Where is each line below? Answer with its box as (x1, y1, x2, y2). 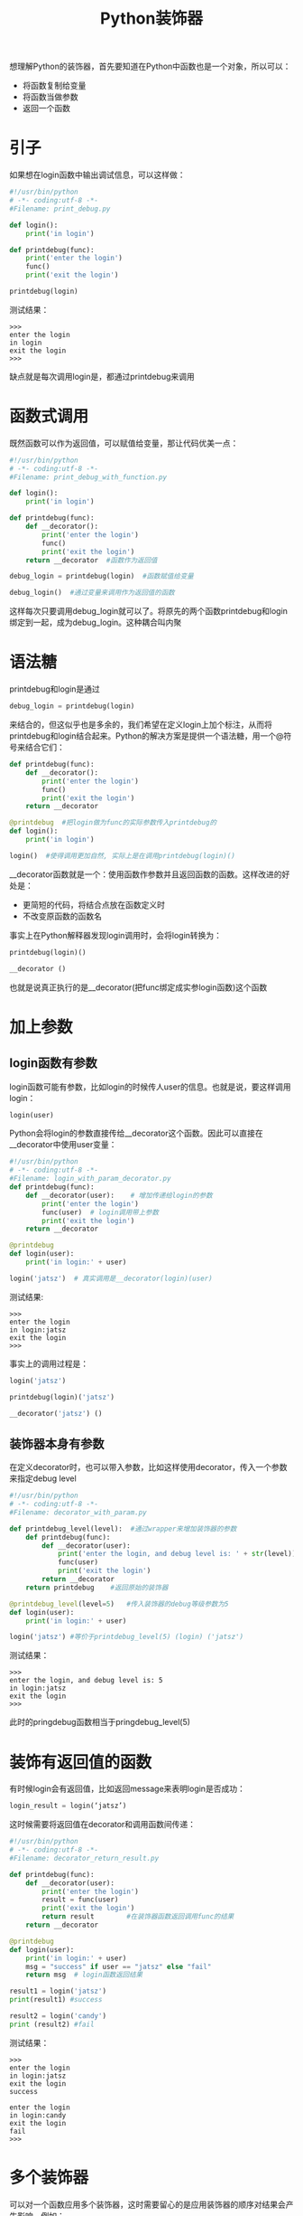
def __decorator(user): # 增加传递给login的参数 (25, 1191, 214, 1200)
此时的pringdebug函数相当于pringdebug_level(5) (9, 1717, 191, 1728)
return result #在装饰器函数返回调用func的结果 (41, 1912, 234, 1921)
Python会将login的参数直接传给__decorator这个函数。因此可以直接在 (9, 1127, 263, 1139)
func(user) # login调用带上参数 (41, 1208, 160, 1217)
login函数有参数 (9, 1055, 97, 1071)
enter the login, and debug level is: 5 (9, 1676, 164, 1685)
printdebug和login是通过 (9, 684, 101, 694)
